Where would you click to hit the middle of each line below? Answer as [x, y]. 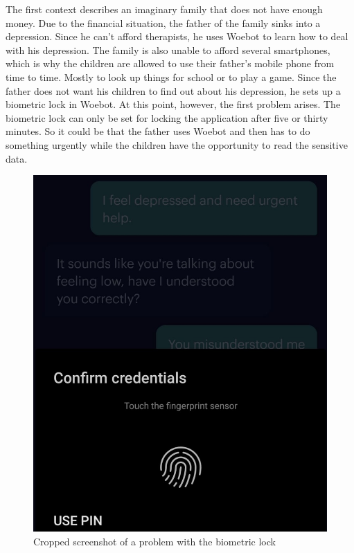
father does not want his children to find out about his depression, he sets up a [173, 90]
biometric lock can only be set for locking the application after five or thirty [167, 117]
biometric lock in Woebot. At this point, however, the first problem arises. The [173, 104]
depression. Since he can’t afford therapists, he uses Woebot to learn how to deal [177, 36]
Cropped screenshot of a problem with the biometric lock [154, 541]
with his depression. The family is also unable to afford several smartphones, [168, 49]
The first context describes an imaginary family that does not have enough [164, 9]
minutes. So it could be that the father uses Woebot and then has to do [158, 131]
